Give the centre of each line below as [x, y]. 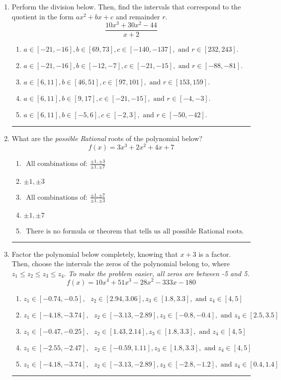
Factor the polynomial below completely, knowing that [95, 254]
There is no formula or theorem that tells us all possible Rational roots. [135, 231]
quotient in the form [43, 16]
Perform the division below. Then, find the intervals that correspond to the [126, 6]
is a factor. [215, 254]
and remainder [138, 16]
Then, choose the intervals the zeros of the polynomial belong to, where [121, 264]
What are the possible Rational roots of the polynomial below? [107, 138]
